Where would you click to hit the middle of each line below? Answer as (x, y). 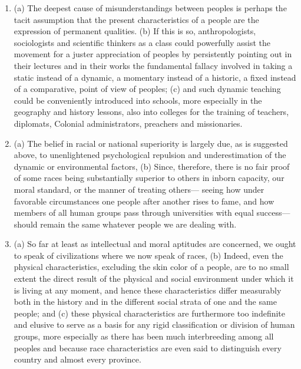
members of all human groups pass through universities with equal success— (152, 212)
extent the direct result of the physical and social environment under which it (154, 279)
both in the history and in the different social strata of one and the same (145, 302)
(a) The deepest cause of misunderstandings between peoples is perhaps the (150, 8)
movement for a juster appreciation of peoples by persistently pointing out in (153, 54)
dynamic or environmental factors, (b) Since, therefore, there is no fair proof (152, 166)
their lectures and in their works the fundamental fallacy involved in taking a (153, 65)
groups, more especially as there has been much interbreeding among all (144, 336)
